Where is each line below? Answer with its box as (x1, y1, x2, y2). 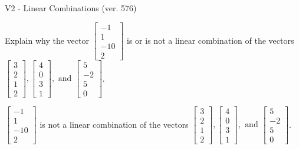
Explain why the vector (5, 34, 89, 46)
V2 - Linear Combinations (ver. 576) (5, 2, 137, 14)
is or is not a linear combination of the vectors (127, 34, 294, 46)
